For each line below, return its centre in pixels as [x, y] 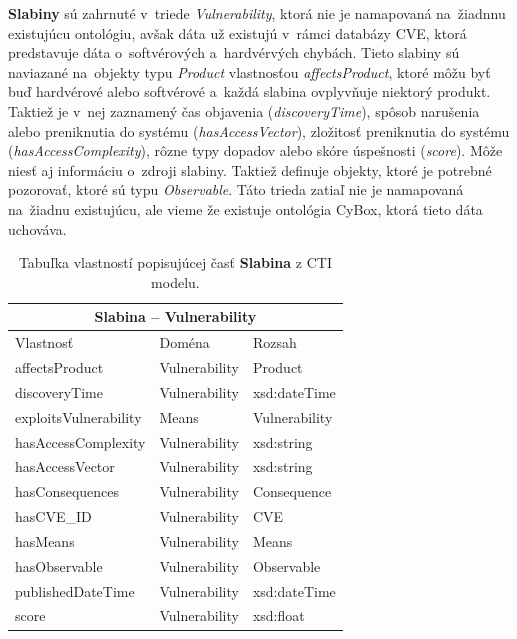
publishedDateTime [75, 590]
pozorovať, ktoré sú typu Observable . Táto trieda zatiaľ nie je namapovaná [236, 189]
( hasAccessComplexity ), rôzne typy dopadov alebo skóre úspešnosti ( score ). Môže [255, 150]
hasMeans [45, 540]
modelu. [175, 281]
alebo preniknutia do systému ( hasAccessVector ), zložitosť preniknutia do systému [259, 130]
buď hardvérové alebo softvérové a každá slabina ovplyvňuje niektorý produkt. [249, 91]
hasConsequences [67, 491]
